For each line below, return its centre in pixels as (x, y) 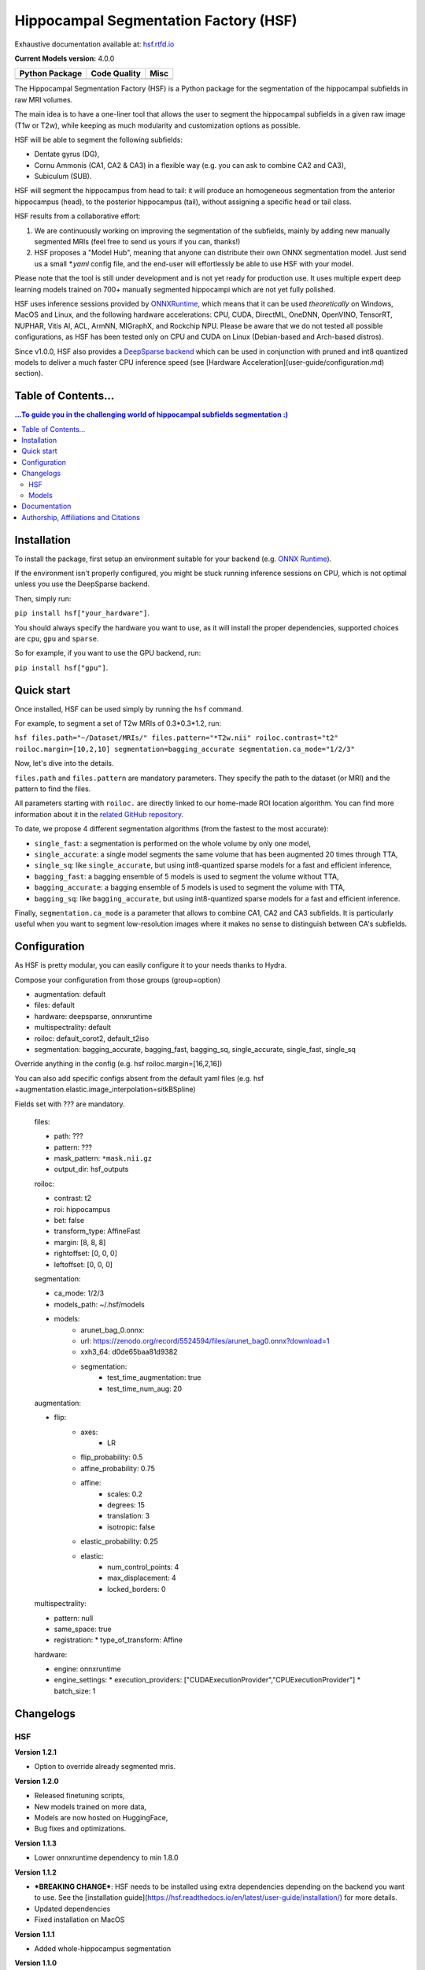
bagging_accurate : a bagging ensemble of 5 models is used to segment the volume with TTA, (190, 887)
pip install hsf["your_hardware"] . (82, 613)
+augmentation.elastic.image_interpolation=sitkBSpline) (105, 1089)
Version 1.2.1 (35, 1753)
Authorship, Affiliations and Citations (81, 517)
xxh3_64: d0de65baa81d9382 (129, 1352)
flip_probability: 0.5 (112, 1457)
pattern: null (74, 1618)
